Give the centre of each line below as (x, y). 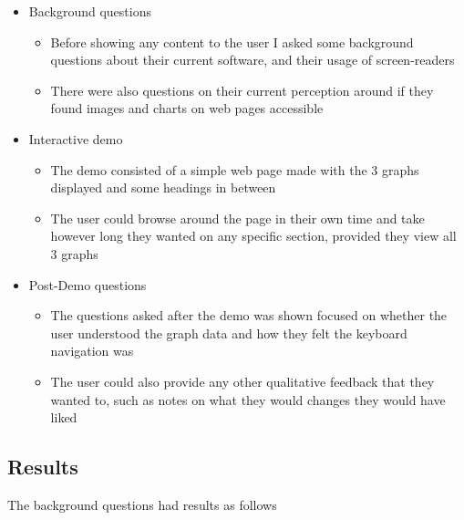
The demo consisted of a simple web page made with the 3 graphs (235, 169)
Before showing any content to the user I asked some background (232, 42)
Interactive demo (76, 138)
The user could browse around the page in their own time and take (237, 218)
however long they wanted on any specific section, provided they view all (253, 236)
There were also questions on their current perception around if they (242, 90)
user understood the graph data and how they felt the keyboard (229, 333)
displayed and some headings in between (163, 187)
